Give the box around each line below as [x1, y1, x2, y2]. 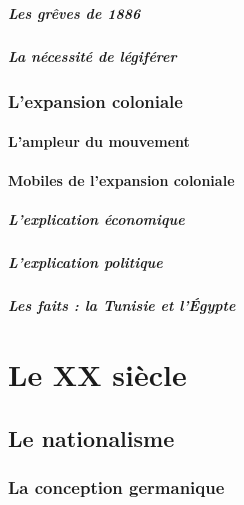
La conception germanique [8, 475, 225, 500]
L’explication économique [8, 209, 185, 230]
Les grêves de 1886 [8, 2, 141, 23]
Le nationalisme [8, 422, 175, 453]
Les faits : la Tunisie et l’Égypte [8, 295, 236, 316]
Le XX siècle [8, 354, 187, 395]
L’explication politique [8, 252, 163, 273]
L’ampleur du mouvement [8, 131, 190, 152]
